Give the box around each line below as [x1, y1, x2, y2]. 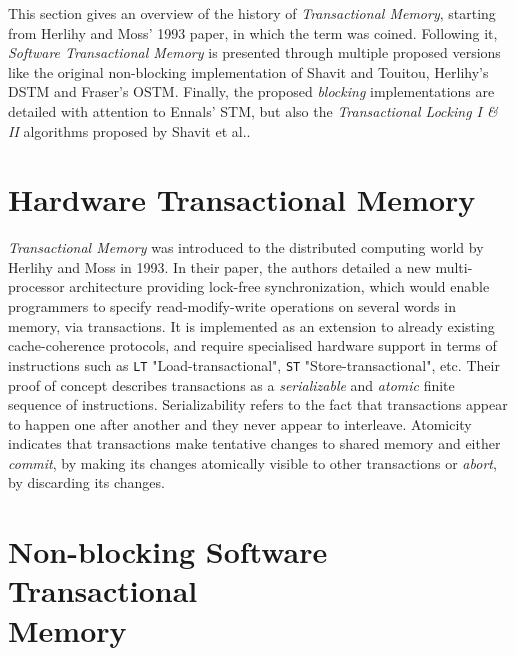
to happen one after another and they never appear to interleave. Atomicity [8, 413, 472, 434]
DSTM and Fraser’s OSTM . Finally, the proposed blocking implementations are [8, 81, 495, 102]
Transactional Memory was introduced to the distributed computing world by [8, 237, 484, 258]
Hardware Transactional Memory [8, 179, 476, 220]
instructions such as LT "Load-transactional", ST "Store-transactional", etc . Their [8, 354, 500, 375]
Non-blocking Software [8, 531, 328, 572]
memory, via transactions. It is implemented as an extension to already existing [8, 315, 495, 336]
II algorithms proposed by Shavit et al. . [8, 120, 251, 141]
